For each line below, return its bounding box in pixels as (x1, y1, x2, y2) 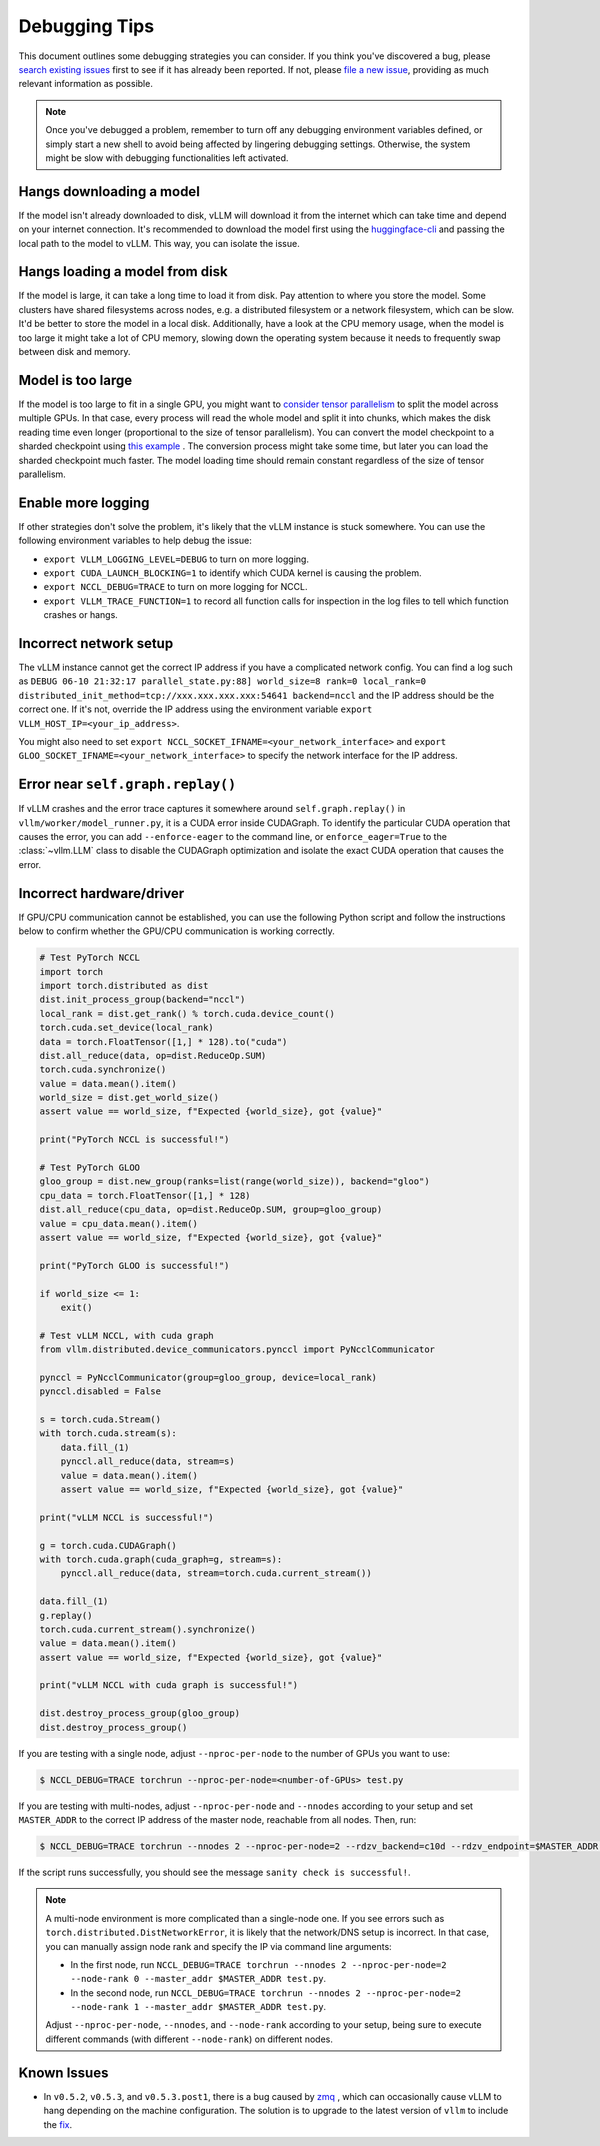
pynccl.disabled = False (39, 1386, 162, 1397)
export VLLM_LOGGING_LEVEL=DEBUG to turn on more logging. (43, 553, 310, 565)
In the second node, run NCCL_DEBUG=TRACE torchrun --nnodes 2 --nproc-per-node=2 (70, 1986, 462, 1999)
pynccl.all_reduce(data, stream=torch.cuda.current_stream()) (60, 1568, 372, 1579)
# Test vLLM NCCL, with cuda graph (39, 1330, 214, 1341)
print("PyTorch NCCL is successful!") (39, 1134, 230, 1145)
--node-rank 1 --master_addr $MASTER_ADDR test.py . (70, 2001, 327, 2013)
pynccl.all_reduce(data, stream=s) (60, 1456, 235, 1467)
